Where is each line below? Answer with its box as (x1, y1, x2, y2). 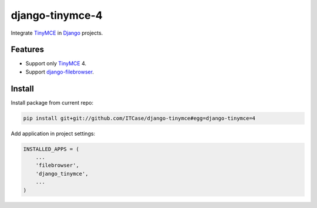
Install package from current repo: (11, 99, 94, 106)
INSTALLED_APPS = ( (23, 146, 79, 152)
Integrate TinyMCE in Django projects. (11, 29, 103, 36)
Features (11, 45, 44, 55)
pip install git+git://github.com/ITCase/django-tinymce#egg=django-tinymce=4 (23, 115, 255, 122)
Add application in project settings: (11, 130, 96, 137)
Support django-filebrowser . (25, 68, 94, 75)
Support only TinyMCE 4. (25, 60, 87, 67)
